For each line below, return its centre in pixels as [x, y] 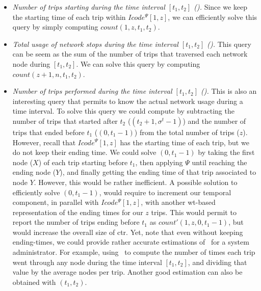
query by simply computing [55, 27]
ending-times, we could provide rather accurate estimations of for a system [131, 242]
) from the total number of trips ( [187, 132]
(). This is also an [229, 91]
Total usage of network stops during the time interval [95, 44]
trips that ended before [48, 132]
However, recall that [44, 142]
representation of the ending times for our [78, 212]
